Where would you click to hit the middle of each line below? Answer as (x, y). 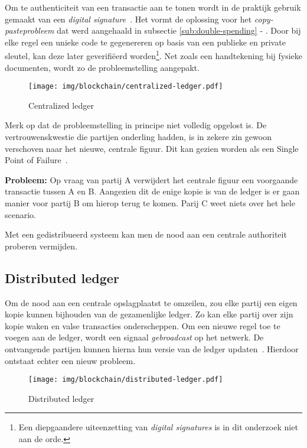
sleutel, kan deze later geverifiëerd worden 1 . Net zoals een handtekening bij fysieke (153, 55)
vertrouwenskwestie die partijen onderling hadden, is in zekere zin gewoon (138, 137)
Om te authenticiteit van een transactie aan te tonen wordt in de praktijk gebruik (153, 7)
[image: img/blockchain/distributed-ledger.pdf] (126, 380)
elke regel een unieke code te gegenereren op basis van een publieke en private (145, 42)
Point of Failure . (36, 160)
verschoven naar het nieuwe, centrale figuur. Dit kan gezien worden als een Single (152, 148)
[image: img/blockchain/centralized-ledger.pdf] (126, 87)
